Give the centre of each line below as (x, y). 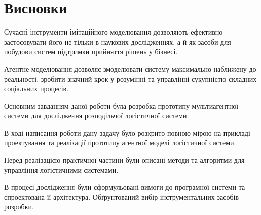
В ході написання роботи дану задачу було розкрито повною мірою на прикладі (127, 132)
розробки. (19, 207)
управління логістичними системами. (61, 170)
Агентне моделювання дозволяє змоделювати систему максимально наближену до (130, 68)
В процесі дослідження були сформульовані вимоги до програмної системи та (125, 187)
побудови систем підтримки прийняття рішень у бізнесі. (91, 52)
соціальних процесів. (36, 89)
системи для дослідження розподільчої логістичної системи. (97, 116)
